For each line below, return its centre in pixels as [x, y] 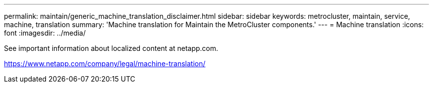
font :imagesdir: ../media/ [45, 33]
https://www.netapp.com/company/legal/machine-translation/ [105, 64]
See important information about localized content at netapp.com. [111, 48]
